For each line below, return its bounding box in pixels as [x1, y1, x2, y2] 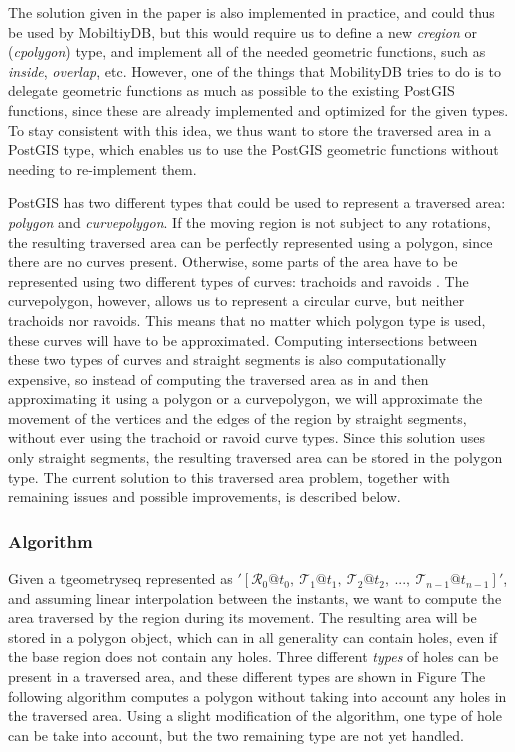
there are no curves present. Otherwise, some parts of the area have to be [8, 251, 458, 272]
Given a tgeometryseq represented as [8, 568, 233, 589]
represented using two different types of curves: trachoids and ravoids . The [8, 270, 469, 291]
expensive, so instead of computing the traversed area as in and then [8, 368, 429, 389]
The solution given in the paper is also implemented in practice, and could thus [8, 2, 495, 22]
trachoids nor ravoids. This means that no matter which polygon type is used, [8, 309, 486, 330]
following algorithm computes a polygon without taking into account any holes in [8, 685, 507, 706]
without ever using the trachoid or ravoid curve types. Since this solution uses [8, 427, 486, 448]
